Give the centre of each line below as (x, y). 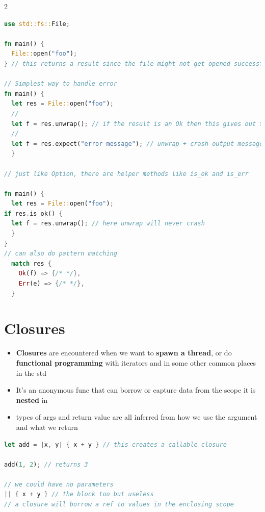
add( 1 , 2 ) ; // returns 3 (46, 464)
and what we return (47, 427)
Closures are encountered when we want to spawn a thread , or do (124, 353)
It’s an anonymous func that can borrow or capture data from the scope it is (136, 390)
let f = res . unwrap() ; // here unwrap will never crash (108, 224)
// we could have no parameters (59, 484)
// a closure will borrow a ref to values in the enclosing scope (119, 505)
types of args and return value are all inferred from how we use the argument (137, 417)
